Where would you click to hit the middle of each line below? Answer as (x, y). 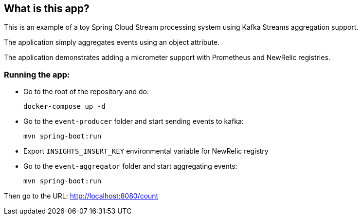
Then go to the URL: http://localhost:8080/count (81, 196)
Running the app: (37, 74)
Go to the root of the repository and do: (86, 92)
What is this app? (47, 9)
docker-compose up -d (64, 107)
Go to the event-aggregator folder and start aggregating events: (130, 166)
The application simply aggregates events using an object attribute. (112, 42)
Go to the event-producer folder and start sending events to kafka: (134, 121)
